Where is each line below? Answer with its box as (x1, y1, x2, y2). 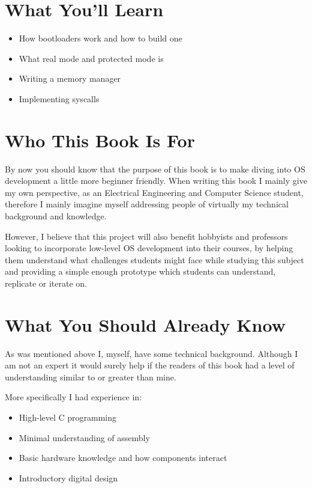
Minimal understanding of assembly (19, 431, 150, 444)
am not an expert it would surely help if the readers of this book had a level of (5, 359, 295, 371)
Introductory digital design (19, 471, 118, 484)
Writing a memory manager (19, 72, 121, 85)
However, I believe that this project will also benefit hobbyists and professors (5, 230, 288, 242)
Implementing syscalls (19, 92, 100, 105)
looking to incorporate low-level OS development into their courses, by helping (5, 242, 293, 254)
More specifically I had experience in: (5, 391, 142, 403)
